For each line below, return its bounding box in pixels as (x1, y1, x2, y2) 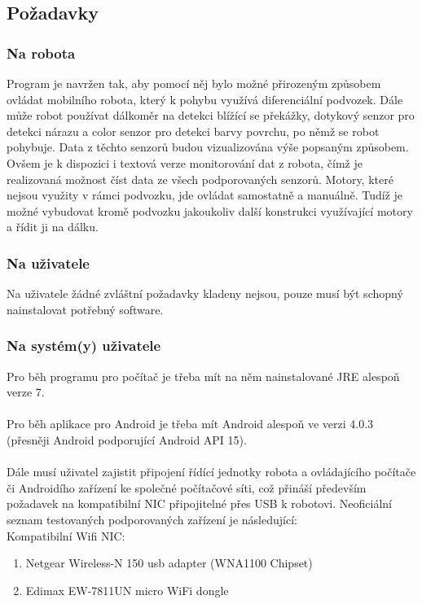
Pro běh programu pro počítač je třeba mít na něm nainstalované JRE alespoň (7, 367, 400, 384)
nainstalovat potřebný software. (7, 300, 164, 317)
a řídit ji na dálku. (7, 218, 99, 235)
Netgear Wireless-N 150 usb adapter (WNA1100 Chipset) (25, 554, 313, 571)
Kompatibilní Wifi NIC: (7, 527, 125, 544)
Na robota (7, 42, 76, 63)
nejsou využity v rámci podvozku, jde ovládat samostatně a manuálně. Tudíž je (7, 186, 403, 204)
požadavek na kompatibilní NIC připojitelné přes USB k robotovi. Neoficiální (7, 495, 392, 512)
